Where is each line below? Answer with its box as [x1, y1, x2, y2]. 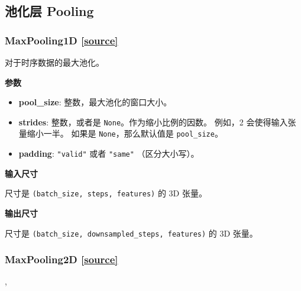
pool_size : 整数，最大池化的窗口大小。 [18, 96, 172, 108]
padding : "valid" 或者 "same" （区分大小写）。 [18, 147, 199, 160]
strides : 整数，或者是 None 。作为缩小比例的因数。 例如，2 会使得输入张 [18, 115, 296, 128]
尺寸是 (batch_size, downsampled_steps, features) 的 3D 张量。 [5, 227, 258, 239]
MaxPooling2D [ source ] [5, 252, 118, 267]
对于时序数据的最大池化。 [5, 56, 104, 68]
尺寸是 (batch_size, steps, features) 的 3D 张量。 [5, 187, 207, 199]
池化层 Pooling [5, 2, 94, 20]
